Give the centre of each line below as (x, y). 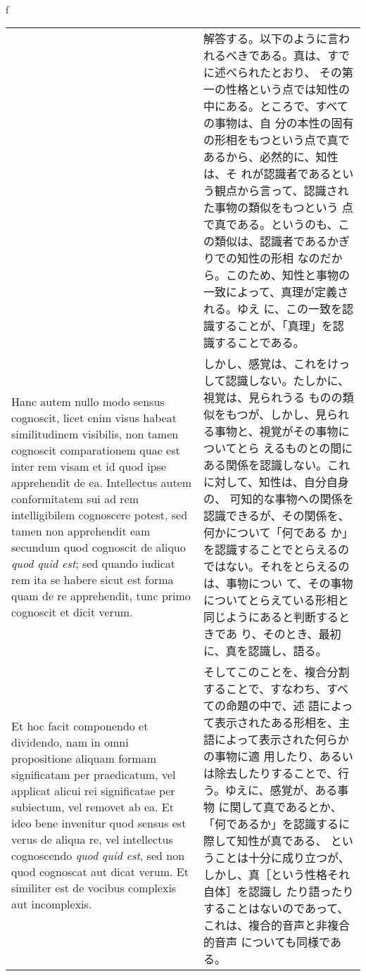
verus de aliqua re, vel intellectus (92, 839)
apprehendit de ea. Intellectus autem (102, 483)
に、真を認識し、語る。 (265, 651)
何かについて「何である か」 (278, 533)
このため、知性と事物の (288, 275)
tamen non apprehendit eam (81, 531)
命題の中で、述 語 (273, 706)
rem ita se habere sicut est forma (93, 580)
